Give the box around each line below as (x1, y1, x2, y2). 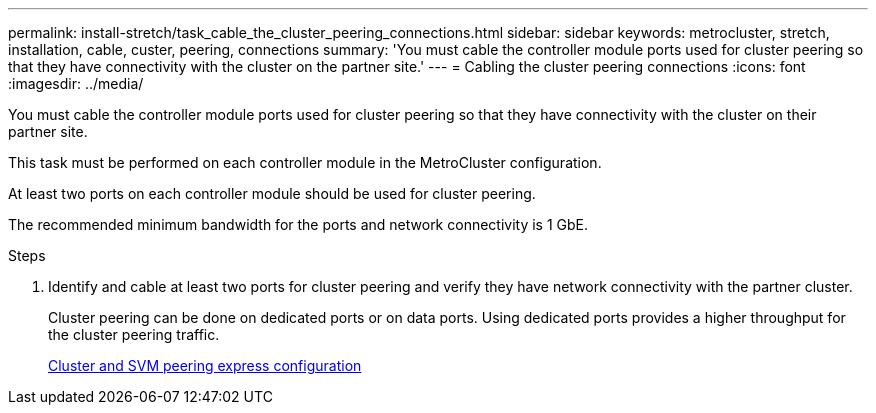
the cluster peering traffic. (48, 326, 220, 343)
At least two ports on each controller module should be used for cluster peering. (8, 185, 536, 202)
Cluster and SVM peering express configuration (48, 357, 362, 374)
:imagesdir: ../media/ (8, 75, 144, 92)
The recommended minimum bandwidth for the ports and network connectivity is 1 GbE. (8, 216, 589, 233)
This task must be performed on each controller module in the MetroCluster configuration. (8, 154, 602, 171)
